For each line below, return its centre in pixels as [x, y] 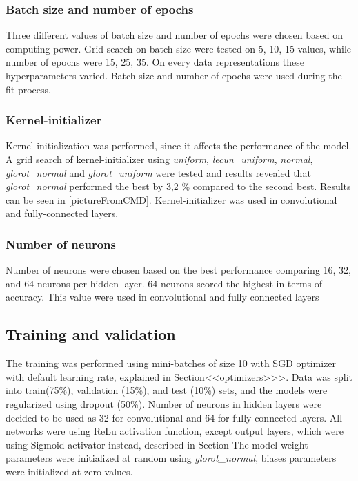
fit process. [28, 89]
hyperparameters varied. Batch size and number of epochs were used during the [174, 75]
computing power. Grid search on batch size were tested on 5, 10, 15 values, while [179, 48]
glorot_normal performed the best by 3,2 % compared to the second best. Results [178, 186]
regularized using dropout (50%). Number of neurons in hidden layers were [164, 403]
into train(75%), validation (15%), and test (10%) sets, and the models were [167, 390]
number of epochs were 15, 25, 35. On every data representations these [155, 62]
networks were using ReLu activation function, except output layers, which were [175, 431]
